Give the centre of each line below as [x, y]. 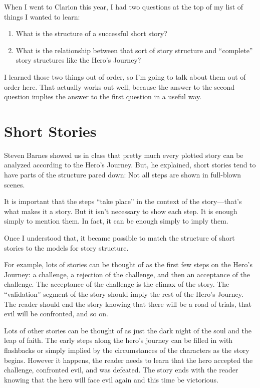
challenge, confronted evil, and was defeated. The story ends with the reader [121, 370]
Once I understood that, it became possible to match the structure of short [119, 238]
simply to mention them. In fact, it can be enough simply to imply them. [116, 221]
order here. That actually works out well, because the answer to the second [119, 86]
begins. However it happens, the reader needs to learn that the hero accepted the [128, 360]
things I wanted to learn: [42, 16]
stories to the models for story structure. [66, 247]
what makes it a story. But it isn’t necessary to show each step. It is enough [121, 211]
